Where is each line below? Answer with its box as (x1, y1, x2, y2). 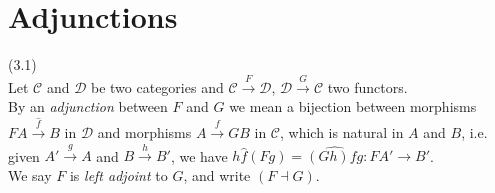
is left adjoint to (69, 165, 168, 186)
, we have (170, 145, 228, 166)
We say (8, 165, 52, 186)
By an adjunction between (8, 96, 168, 117)
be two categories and (91, 76, 224, 97)
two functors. (327, 76, 408, 97)
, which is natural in (280, 122, 404, 143)
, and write (183, 165, 251, 186)
